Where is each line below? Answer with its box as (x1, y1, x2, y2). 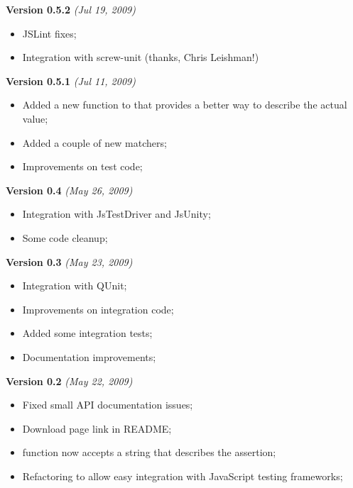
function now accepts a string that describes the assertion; (22, 445, 276, 460)
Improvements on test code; (22, 159, 143, 174)
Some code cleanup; (22, 230, 108, 245)
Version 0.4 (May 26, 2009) (6, 182, 133, 197)
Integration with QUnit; (22, 278, 127, 293)
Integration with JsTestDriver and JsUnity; (22, 206, 211, 221)
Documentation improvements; (22, 349, 156, 364)
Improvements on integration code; (22, 301, 174, 316)
